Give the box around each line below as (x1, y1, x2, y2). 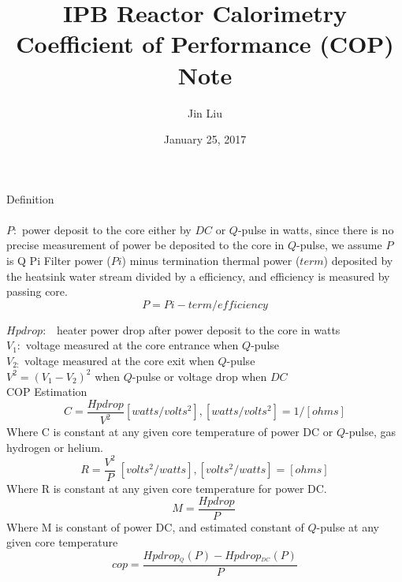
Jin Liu (188, 104, 222, 121)
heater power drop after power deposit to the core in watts (57, 321, 341, 338)
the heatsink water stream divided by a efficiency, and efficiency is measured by (6, 267, 390, 284)
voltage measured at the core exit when (24, 353, 214, 369)
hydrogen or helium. (6, 438, 103, 455)
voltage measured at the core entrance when (25, 337, 239, 353)
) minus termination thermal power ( (121, 252, 300, 269)
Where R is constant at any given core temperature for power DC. (6, 479, 327, 496)
